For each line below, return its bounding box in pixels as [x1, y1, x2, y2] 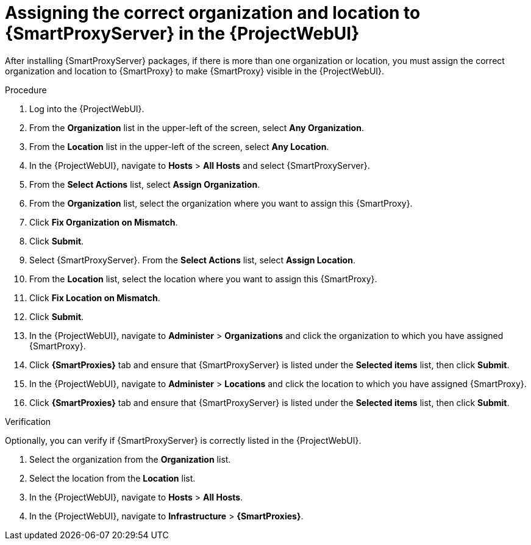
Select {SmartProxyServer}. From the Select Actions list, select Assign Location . [29, 254, 355, 265]
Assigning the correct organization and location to [5, 2, 421, 23]
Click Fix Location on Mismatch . [29, 292, 160, 303]
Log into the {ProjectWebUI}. [29, 103, 144, 114]
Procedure [5, 84, 47, 95]
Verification [5, 416, 51, 427]
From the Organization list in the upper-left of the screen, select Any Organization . [29, 122, 364, 133]
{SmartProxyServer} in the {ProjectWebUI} [5, 23, 360, 44]
